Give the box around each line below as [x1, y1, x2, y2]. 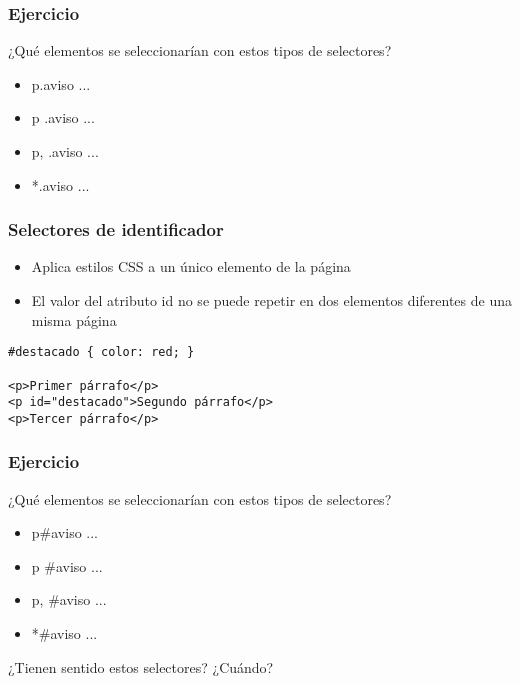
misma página [31, 309, 117, 330]
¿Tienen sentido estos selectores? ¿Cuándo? [8, 656, 274, 677]
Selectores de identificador [8, 217, 224, 242]
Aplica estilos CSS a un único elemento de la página [31, 256, 351, 277]
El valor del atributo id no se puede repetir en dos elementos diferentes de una [31, 290, 512, 310]
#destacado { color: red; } [8, 345, 195, 360]
